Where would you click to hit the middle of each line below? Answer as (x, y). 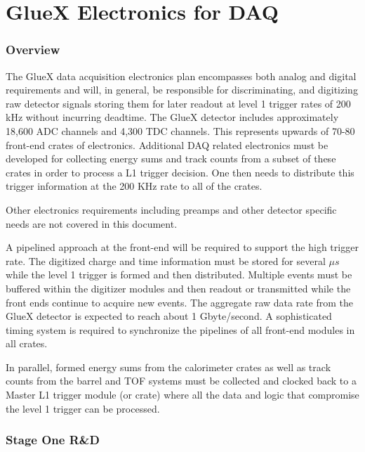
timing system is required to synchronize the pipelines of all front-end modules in (180, 329)
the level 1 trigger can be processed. (83, 408)
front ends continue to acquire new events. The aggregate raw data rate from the (180, 302)
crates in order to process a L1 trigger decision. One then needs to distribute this (180, 172)
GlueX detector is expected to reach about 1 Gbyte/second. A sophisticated (169, 316)
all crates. (27, 343)
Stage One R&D (53, 440)
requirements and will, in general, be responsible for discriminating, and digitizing (182, 90)
